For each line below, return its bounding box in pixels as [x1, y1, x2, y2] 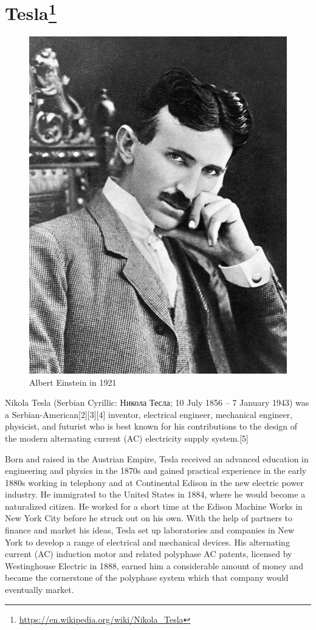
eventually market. [5, 583, 74, 596]
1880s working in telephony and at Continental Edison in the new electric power [5, 476, 304, 488]
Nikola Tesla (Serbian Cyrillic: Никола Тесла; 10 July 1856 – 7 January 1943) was [5, 396, 309, 409]
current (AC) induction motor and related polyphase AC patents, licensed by [5, 547, 292, 560]
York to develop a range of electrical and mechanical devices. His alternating [5, 535, 290, 548]
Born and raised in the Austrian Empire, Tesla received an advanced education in [5, 452, 309, 465]
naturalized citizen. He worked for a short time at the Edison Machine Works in [5, 499, 303, 512]
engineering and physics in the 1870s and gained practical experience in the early [5, 464, 307, 477]
